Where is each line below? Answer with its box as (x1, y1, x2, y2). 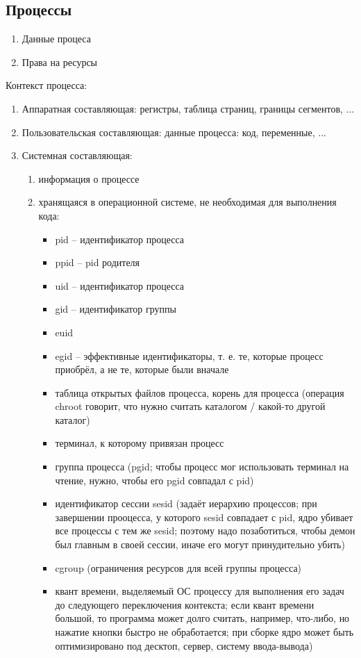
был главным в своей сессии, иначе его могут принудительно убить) (55, 537, 345, 552)
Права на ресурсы (22, 54, 98, 69)
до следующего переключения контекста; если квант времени (55, 597, 314, 611)
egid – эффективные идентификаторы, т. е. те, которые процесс (55, 348, 324, 363)
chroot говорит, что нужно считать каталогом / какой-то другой (55, 399, 326, 413)
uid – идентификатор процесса (55, 278, 185, 293)
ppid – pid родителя (55, 255, 140, 270)
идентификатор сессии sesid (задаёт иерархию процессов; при (55, 496, 317, 511)
